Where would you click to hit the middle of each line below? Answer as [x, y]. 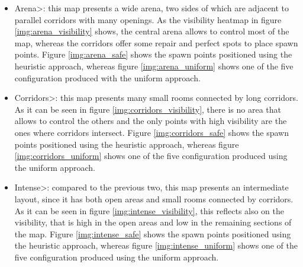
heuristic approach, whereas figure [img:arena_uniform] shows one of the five [154, 66]
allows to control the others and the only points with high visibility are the [151, 121]
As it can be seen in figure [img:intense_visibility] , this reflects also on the [149, 210]
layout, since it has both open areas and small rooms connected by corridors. [154, 198]
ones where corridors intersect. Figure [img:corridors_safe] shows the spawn [151, 132]
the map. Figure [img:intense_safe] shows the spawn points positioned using [153, 233]
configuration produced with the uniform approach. [107, 77]
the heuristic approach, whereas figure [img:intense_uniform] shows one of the [156, 245]
